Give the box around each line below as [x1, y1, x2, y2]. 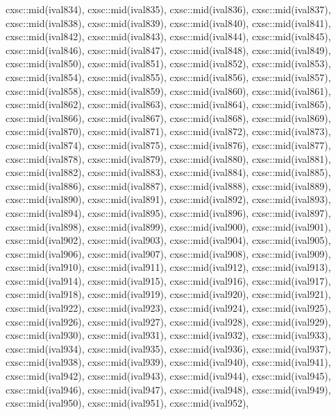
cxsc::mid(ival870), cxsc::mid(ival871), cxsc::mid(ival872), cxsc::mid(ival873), [6, 124, 331, 139]
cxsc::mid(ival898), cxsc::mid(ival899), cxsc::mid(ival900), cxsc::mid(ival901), [6, 219, 331, 233]
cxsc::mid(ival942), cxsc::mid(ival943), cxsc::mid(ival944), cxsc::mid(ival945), [6, 369, 331, 383]
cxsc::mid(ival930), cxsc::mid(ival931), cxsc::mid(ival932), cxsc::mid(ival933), [6, 328, 331, 342]
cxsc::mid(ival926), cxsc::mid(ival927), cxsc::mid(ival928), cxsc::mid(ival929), [6, 314, 331, 328]
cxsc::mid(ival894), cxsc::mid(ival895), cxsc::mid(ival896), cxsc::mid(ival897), [6, 205, 331, 220]
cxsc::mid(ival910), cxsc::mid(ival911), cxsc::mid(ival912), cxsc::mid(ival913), [6, 260, 331, 274]
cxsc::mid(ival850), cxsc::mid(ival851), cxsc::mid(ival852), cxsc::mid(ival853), [6, 56, 331, 71]
